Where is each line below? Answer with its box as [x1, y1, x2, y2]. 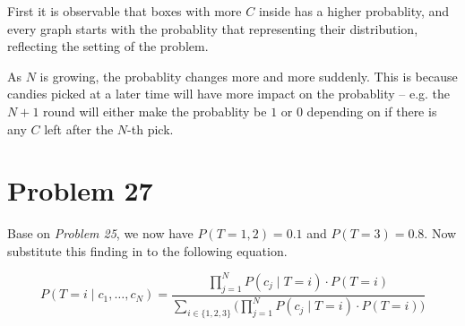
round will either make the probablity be [43, 101, 267, 120]
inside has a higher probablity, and [258, 2, 450, 20]
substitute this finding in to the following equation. [7, 241, 288, 260]
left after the [44, 119, 114, 138]
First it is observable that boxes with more [7, 2, 242, 20]
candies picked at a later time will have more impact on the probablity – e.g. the [7, 84, 451, 103]
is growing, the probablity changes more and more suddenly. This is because [39, 66, 458, 85]
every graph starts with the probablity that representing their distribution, [7, 19, 418, 38]
